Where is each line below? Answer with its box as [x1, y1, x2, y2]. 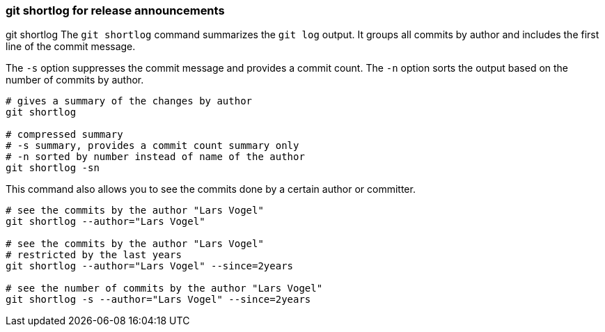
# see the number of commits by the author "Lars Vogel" [6, 283, 323, 294]
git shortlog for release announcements [6, 3, 225, 17]
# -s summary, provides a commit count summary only [6, 140, 299, 152]
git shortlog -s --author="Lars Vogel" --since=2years [6, 294, 311, 306]
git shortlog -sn [6, 162, 100, 174]
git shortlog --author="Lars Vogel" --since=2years [6, 260, 294, 272]
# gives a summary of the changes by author [6, 95, 253, 107]
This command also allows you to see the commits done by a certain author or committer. [6, 183, 416, 196]
